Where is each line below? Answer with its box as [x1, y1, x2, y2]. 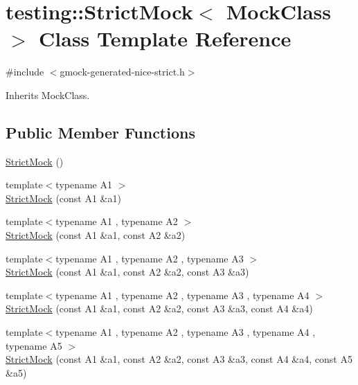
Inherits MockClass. [6, 87, 90, 102]
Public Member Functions [6, 121, 195, 143]
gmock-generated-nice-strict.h [60, 64, 185, 79]
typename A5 [6, 338, 62, 352]
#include [6, 64, 44, 79]
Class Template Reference [39, 24, 292, 53]
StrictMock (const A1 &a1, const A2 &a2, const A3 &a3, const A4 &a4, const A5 [6, 352, 352, 366]
